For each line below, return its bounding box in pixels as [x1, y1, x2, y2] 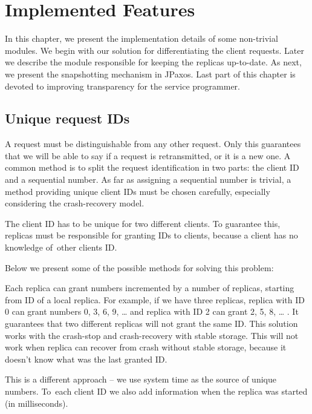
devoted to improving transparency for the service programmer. [5, 79, 240, 92]
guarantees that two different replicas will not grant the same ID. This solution [5, 317, 298, 330]
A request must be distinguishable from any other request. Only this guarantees [5, 137, 301, 150]
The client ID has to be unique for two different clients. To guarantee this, [5, 217, 281, 229]
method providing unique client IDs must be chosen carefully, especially [5, 185, 270, 197]
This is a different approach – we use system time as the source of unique [5, 373, 276, 386]
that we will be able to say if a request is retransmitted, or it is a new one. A [5, 149, 291, 162]
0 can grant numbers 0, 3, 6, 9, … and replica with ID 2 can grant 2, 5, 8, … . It [5, 305, 299, 318]
